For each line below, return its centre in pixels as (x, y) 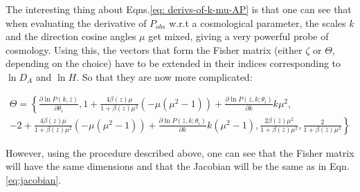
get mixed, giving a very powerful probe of (238, 36)
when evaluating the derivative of (76, 22)
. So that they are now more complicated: (164, 76)
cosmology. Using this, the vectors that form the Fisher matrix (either (154, 49)
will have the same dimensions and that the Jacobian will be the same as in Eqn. (178, 166)
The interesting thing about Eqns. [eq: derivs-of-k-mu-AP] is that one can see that (179, 9)
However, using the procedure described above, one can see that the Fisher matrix (180, 152)
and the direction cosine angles (71, 36)
